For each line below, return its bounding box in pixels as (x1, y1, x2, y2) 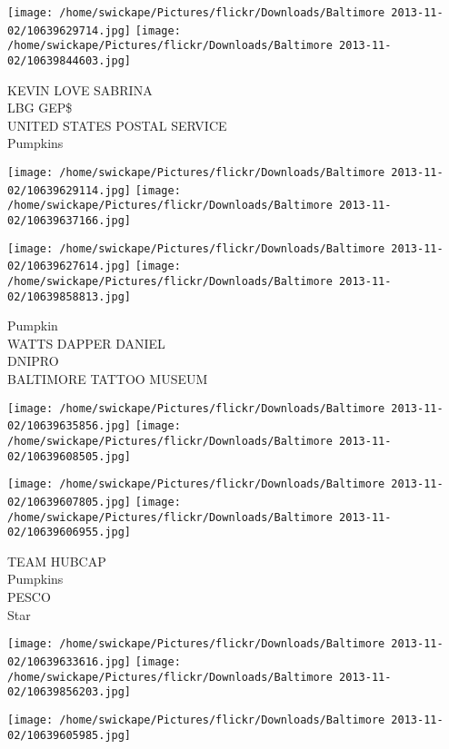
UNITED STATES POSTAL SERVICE (7, 115, 227, 134)
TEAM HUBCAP (7, 551, 106, 570)
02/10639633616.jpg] (7, 655, 132, 668)
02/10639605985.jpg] (7, 728, 132, 742)
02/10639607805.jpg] (7, 495, 132, 508)
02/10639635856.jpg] (7, 419, 132, 433)
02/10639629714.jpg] (7, 24, 132, 37)
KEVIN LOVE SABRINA (7, 80, 153, 99)
